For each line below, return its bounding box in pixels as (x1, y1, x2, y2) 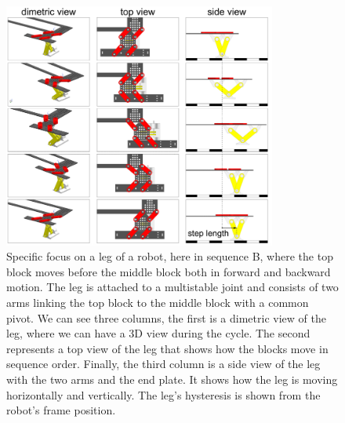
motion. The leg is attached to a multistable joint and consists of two (6, 279, 339, 295)
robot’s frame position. (6, 402, 116, 418)
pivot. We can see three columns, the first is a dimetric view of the (6, 309, 326, 326)
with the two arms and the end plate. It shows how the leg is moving (6, 370, 338, 387)
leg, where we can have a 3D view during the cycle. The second (6, 325, 310, 341)
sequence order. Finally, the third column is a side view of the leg (6, 356, 321, 372)
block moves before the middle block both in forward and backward (6, 263, 331, 279)
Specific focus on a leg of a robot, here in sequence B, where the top (6, 248, 333, 264)
